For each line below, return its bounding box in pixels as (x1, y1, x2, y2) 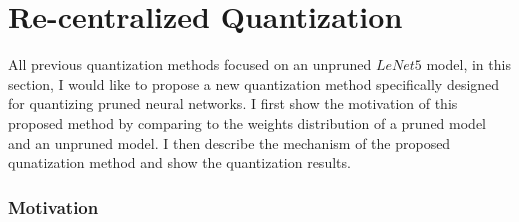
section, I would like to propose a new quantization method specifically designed (8, 73, 500, 94)
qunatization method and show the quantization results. (8, 152, 351, 173)
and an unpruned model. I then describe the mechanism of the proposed (8, 132, 451, 153)
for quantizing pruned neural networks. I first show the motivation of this (8, 93, 458, 114)
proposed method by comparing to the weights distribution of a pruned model (8, 112, 486, 133)
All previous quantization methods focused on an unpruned (8, 54, 372, 75)
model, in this (426, 54, 511, 75)
